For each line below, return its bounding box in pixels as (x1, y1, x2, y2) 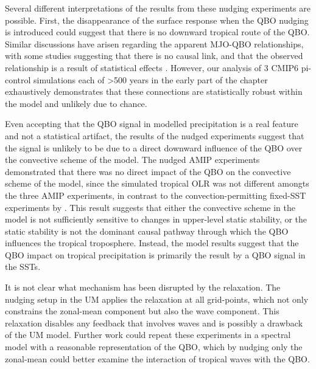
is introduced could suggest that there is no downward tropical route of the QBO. (5, 26, 310, 38)
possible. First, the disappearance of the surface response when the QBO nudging (5, 13, 309, 26)
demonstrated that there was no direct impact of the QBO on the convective (5, 165, 291, 178)
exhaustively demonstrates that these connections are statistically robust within (5, 85, 303, 98)
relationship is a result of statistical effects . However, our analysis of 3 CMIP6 (5, 61, 298, 74)
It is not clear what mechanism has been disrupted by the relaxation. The (5, 281, 281, 294)
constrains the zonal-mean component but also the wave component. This (5, 305, 279, 317)
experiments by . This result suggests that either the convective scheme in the (5, 201, 295, 213)
